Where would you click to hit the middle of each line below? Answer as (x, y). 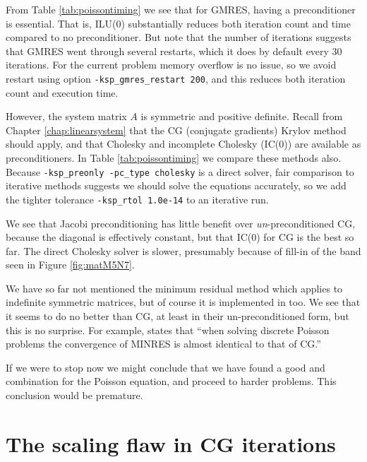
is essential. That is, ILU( (61, 23)
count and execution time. (62, 92)
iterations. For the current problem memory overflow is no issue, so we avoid (171, 65)
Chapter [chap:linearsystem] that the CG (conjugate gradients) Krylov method (176, 130)
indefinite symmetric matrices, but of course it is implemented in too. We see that (183, 302)
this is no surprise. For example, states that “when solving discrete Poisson (168, 330)
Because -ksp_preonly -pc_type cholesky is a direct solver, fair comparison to (180, 171)
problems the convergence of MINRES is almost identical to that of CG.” (163, 344)
